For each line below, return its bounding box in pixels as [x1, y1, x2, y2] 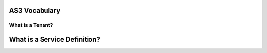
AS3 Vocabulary [9, 6, 61, 15]
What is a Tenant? [9, 22, 53, 28]
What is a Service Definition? [9, 35, 101, 44]
